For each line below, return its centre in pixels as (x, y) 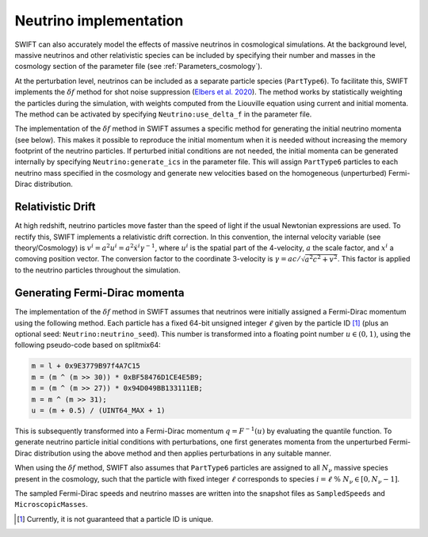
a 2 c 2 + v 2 (321, 259)
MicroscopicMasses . (52, 505)
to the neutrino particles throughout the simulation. (98, 270)
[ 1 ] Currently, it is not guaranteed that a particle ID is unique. (115, 519)
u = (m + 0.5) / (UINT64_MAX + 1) (98, 411)
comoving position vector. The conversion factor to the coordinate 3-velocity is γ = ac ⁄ (157, 259)
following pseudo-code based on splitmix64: (88, 345)
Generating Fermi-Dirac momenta (100, 293)
